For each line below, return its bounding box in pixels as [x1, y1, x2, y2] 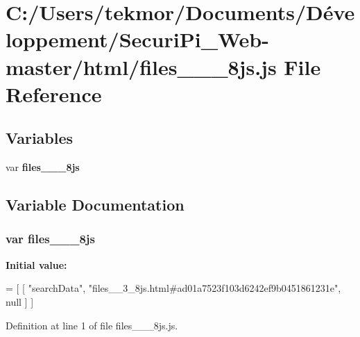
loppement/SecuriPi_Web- [6, 25, 269, 54]
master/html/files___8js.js [6, 52, 277, 81]
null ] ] [6, 294, 34, 309]
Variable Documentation [6, 194, 185, 215]
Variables [6, 127, 74, 149]
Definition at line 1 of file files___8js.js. [6, 318, 178, 332]
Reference [6, 79, 102, 108]
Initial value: [6, 257, 67, 272]
